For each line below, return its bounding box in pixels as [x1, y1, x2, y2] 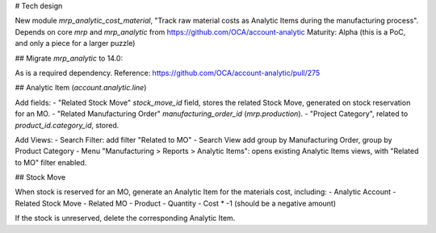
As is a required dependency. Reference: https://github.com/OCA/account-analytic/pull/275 [15, 68, 321, 77]
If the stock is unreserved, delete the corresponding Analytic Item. [15, 214, 236, 223]
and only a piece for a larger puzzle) [15, 39, 136, 48]
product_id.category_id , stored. [15, 120, 119, 130]
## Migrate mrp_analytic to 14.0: [15, 53, 124, 63]
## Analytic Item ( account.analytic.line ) [15, 83, 147, 93]
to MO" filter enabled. [15, 157, 87, 167]
